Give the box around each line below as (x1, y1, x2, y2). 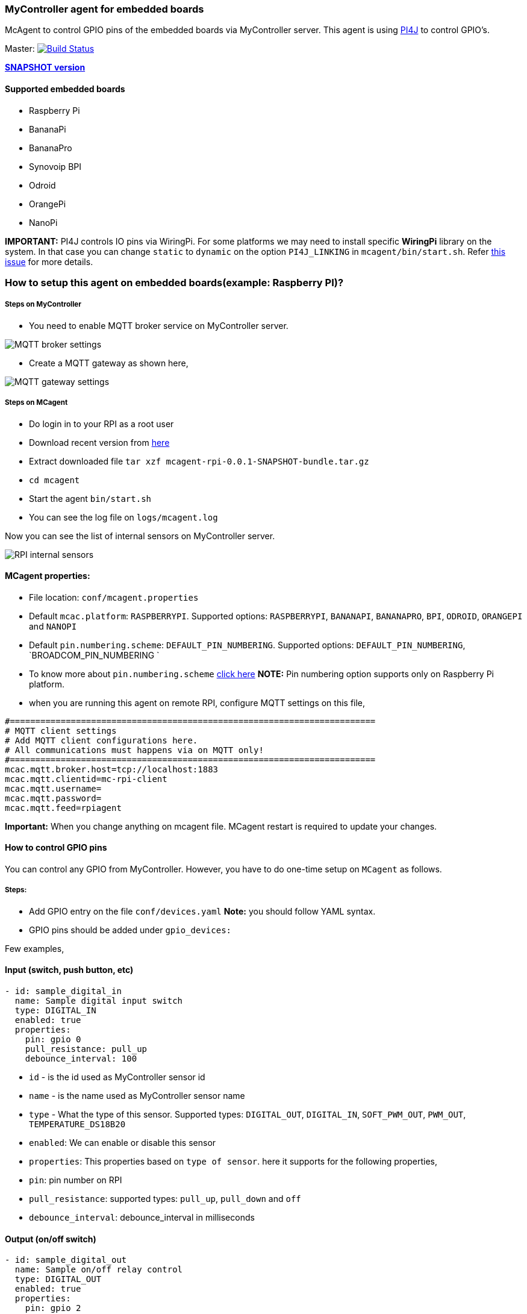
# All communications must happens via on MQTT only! (5, 745, 264, 755)
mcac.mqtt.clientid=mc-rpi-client (5, 774, 167, 784)
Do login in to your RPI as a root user (29, 418, 174, 429)
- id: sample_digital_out (5, 1255, 127, 1265)
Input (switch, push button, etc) (5, 965, 134, 975)
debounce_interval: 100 (25, 1053, 137, 1063)
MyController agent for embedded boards (5, 3, 204, 15)
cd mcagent (29, 475, 80, 485)
